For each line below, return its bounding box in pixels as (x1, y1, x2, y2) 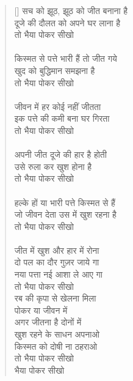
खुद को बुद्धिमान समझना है (14, 64, 95, 76)
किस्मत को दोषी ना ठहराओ (14, 339, 98, 352)
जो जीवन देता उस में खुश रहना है (14, 208, 117, 221)
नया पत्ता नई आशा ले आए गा (14, 268, 102, 281)
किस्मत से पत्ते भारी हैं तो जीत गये (14, 52, 117, 65)
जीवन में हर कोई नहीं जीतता (14, 100, 101, 113)
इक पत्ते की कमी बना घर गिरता (14, 112, 110, 125)
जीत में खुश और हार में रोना (14, 243, 99, 256)
